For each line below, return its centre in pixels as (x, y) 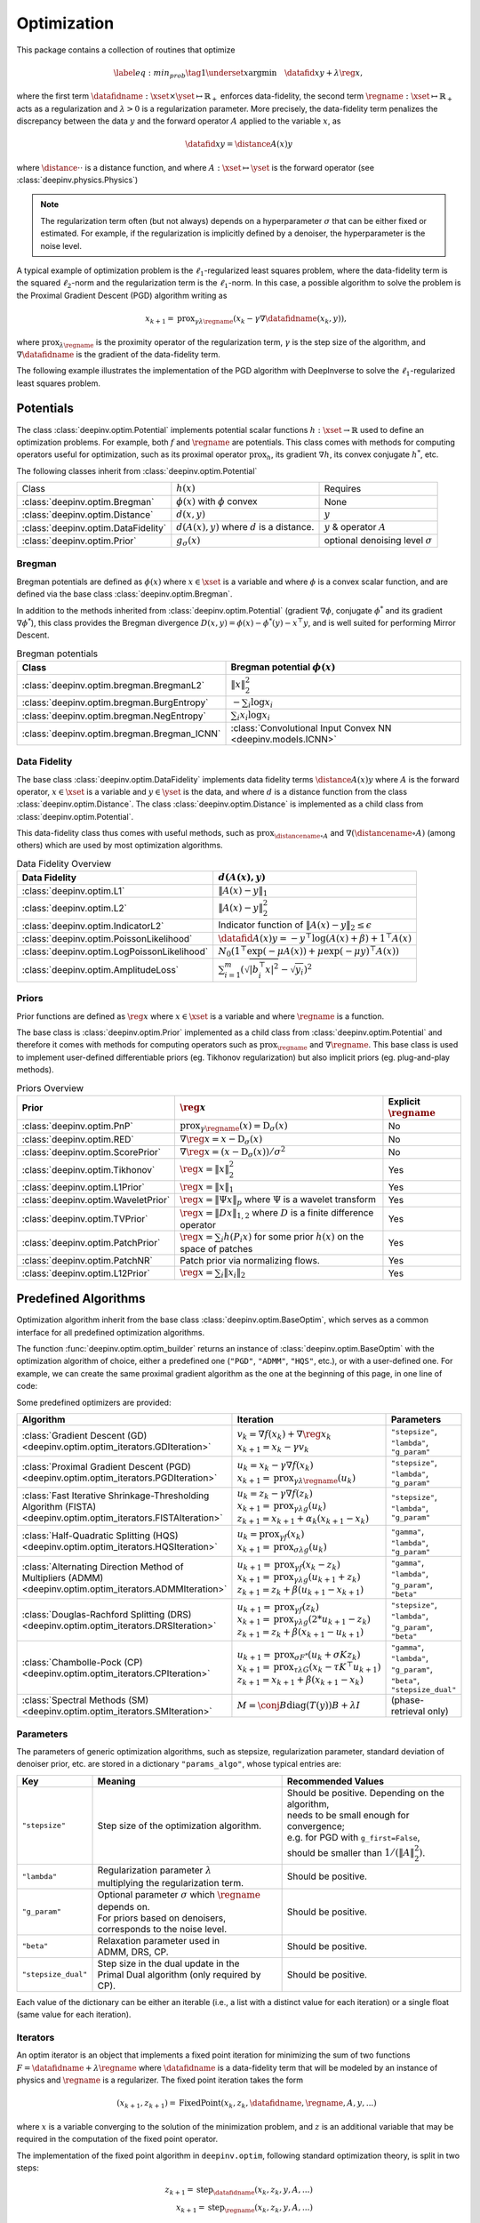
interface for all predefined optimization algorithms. (110, 1332)
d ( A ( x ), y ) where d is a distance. (245, 527)
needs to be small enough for (348, 1815)
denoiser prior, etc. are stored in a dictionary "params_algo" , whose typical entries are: (179, 1764)
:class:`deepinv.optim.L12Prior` (86, 1273)
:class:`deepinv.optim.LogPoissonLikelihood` (115, 951)
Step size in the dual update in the (168, 1963)
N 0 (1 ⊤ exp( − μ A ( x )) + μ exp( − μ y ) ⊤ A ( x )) (309, 951)
